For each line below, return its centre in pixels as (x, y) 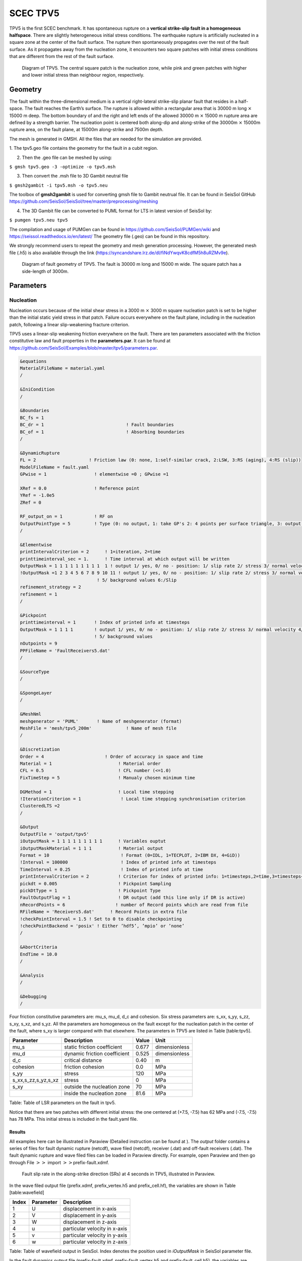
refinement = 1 (39, 594)
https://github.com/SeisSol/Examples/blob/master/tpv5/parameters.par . (84, 348)
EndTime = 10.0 (39, 954)
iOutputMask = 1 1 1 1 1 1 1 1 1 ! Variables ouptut (93, 841)
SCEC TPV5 (34, 13)
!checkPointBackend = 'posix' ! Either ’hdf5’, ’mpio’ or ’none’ (102, 926)
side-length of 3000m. (45, 271)
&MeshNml (31, 714)
